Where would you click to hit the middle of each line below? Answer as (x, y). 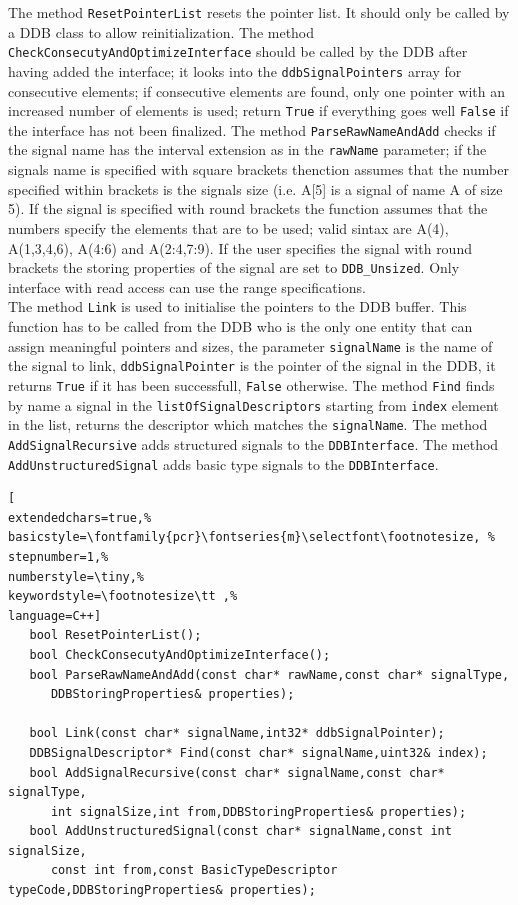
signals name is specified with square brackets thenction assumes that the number (258, 169)
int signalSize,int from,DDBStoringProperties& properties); (258, 811)
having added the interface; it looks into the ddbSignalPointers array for (235, 70)
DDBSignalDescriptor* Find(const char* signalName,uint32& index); (258, 752)
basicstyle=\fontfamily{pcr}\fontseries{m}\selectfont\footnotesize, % (251, 537)
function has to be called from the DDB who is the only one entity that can (240, 326)
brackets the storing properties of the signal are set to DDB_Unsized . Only (234, 267)
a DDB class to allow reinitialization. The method (161, 31)
